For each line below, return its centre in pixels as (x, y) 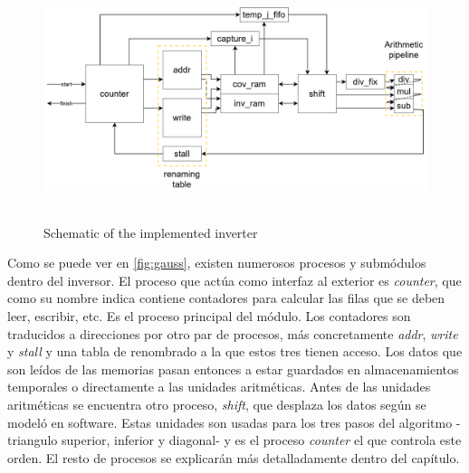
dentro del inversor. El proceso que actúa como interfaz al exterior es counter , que (234, 280)
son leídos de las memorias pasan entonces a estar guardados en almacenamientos (233, 369)
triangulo (33, 440)
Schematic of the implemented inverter (151, 232)
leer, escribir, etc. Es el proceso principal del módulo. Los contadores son (209, 315)
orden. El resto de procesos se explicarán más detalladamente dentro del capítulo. (234, 457)
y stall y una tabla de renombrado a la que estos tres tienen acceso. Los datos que (235, 351)
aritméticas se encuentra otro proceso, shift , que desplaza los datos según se (217, 404)
